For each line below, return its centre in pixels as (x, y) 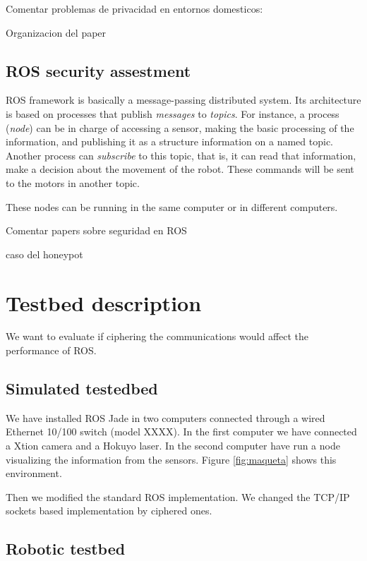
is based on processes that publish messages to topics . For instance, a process (173, 113)
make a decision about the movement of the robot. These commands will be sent (180, 169)
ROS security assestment (98, 70)
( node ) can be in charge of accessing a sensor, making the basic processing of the (180, 127)
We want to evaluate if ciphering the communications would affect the (157, 336)
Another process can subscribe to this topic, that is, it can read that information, (181, 155)
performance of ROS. (51, 350)
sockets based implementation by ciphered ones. (109, 511)
